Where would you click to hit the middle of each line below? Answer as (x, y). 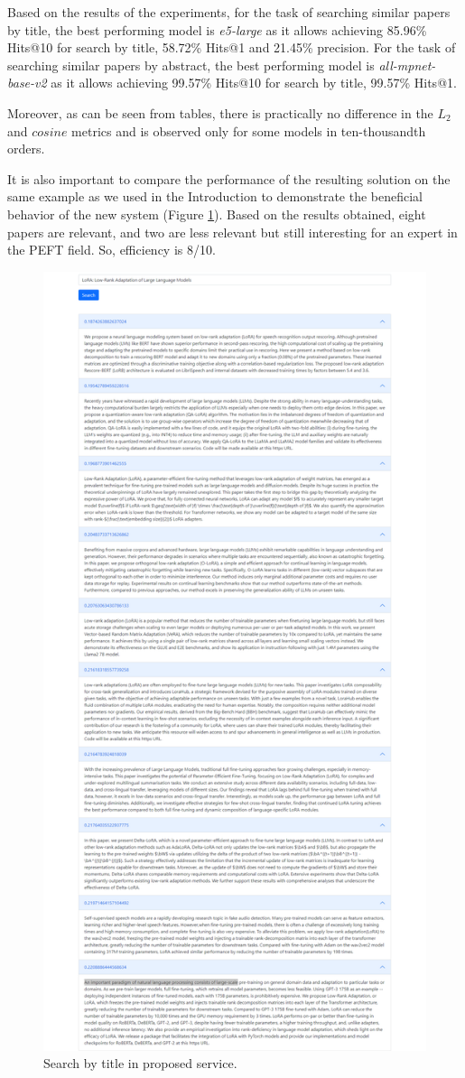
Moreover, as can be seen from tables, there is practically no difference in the (220, 112)
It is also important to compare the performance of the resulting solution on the (229, 178)
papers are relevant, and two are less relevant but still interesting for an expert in (232, 232)
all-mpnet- (407, 65)
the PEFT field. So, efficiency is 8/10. (112, 250)
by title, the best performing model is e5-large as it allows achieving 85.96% (217, 29)
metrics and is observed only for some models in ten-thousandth (249, 130)
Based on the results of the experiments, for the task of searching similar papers (229, 12)
